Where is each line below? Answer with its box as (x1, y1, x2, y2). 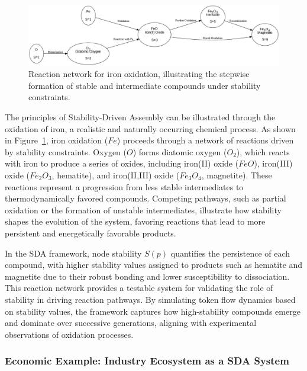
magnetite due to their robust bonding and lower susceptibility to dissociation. (5, 270, 290, 282)
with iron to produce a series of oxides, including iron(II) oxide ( (5, 157, 239, 169)
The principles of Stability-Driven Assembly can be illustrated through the (5, 111, 276, 123)
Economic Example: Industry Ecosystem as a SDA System (5, 353, 289, 368)
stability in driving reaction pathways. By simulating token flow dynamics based (5, 293, 296, 305)
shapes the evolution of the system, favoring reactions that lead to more (5, 215, 266, 228)
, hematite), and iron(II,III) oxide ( (51, 169, 180, 181)
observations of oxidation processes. (5, 328, 134, 340)
